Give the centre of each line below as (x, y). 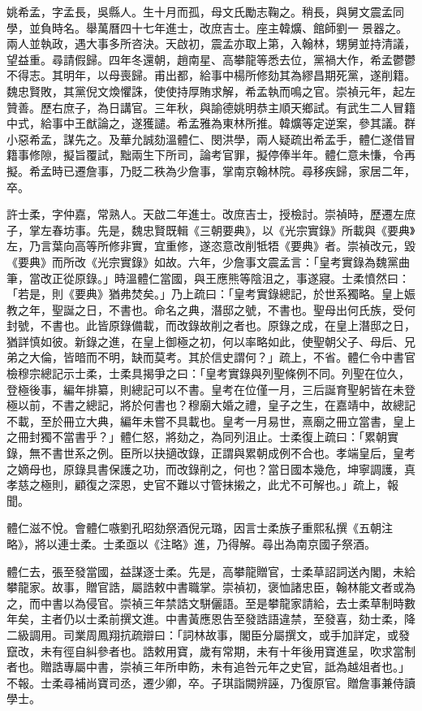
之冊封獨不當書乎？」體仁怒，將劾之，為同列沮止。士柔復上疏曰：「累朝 (197, 437)
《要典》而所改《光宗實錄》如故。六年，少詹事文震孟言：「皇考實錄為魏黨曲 (208, 261)
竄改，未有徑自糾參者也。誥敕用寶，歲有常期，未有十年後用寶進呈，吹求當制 (211, 650)
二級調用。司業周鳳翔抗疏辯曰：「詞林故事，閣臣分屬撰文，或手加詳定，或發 (208, 634)
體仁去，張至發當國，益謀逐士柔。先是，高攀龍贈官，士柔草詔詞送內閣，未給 (211, 571)
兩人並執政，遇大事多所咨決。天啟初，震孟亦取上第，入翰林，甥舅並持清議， (211, 43)
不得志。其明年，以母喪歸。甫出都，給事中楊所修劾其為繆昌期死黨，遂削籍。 (211, 75)
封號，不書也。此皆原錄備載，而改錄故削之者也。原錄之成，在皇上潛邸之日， (211, 325)
